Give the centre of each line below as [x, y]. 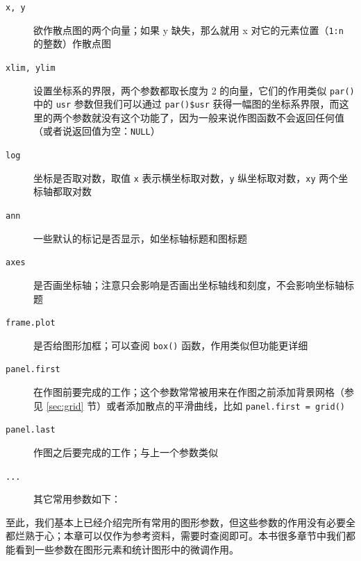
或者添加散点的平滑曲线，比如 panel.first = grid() [226, 405]
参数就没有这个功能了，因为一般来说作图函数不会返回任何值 [208, 117]
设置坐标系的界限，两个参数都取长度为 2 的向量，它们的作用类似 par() [194, 90]
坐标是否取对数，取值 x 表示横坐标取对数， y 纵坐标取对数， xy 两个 [186, 177]
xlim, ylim [31, 68]
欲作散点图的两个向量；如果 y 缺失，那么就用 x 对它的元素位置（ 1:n [188, 30]
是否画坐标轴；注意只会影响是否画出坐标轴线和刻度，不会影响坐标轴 [189, 284]
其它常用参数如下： [77, 499]
